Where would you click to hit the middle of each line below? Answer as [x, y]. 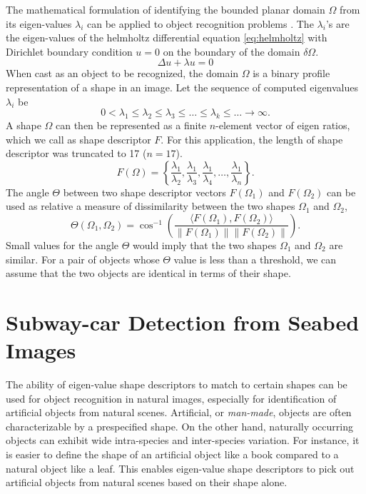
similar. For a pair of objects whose [83, 259]
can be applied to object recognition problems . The [200, 23]
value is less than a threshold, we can [255, 259]
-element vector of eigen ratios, [283, 125]
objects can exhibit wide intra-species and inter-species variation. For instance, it [183, 440]
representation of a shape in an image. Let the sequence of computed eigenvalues [182, 87]
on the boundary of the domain [232, 51]
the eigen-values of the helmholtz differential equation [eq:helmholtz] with [167, 37]
